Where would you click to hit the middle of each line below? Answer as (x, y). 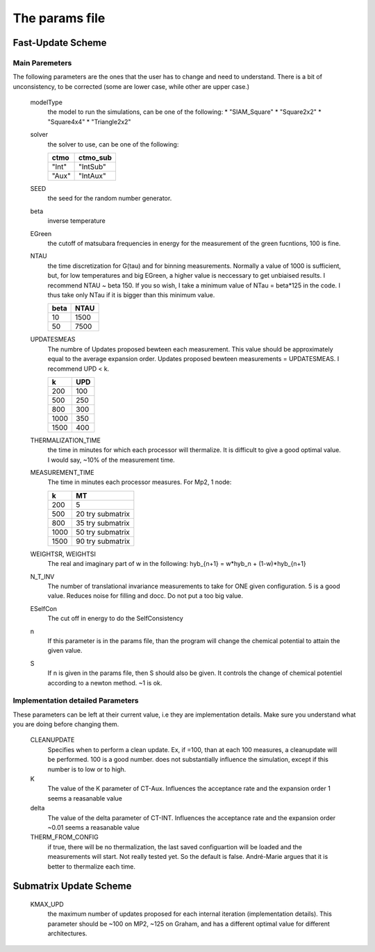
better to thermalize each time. (91, 866)
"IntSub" (93, 167)
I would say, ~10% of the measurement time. (111, 460)
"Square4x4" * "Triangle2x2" (89, 122)
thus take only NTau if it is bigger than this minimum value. (131, 294)
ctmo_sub (95, 158)
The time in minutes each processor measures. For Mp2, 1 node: (140, 482)
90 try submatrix (103, 541)
